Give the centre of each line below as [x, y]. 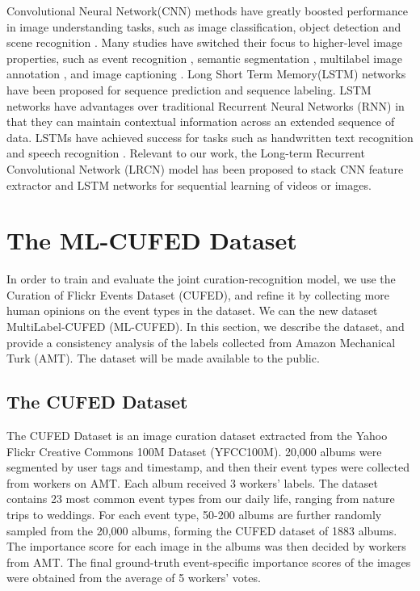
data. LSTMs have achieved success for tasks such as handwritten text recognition [210, 137]
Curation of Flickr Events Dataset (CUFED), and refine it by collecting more [198, 294]
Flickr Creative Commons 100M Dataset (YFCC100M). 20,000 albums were [194, 451]
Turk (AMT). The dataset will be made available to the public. [163, 358]
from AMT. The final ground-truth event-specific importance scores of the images [209, 562]
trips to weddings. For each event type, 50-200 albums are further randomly [194, 514]
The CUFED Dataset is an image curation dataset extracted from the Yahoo [197, 436]
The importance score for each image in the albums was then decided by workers [206, 546]
